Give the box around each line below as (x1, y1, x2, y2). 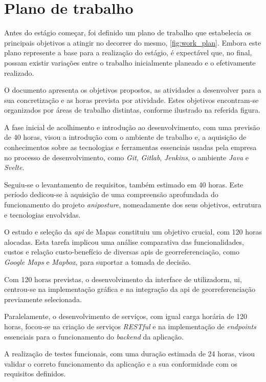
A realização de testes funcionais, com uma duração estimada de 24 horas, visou (4, 348, 255, 359)
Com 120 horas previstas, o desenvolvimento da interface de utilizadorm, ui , (4, 273, 242, 284)
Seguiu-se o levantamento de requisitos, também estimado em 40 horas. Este (4, 179, 243, 189)
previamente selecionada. (4, 293, 82, 304)
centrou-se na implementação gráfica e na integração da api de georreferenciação (4, 284, 256, 294)
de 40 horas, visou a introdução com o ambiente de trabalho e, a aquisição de (4, 132, 247, 142)
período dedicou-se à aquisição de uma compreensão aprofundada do (4, 189, 218, 200)
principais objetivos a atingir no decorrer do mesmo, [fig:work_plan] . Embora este (4, 37, 261, 48)
